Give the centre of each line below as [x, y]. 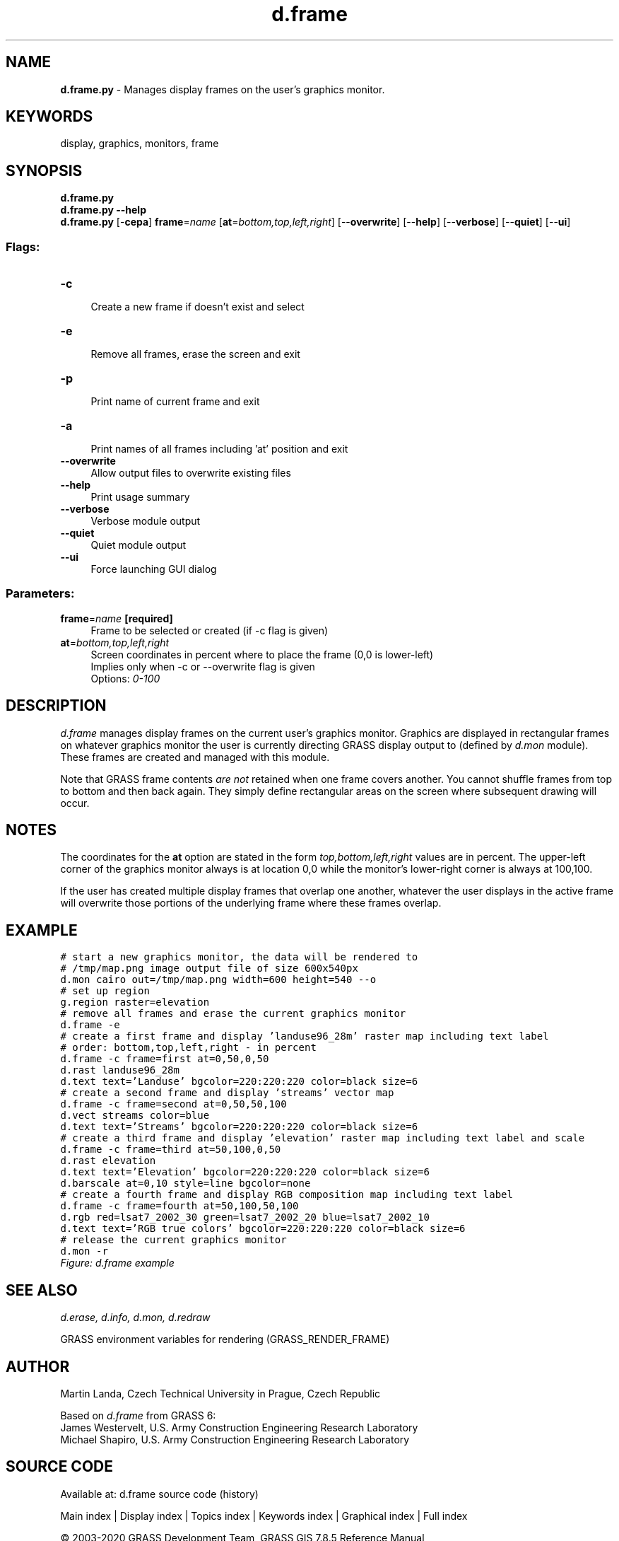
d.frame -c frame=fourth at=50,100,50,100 [179, 1206]
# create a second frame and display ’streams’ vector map [227, 1093]
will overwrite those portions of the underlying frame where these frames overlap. [251, 903]
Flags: [23, 246]
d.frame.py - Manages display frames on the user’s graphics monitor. [223, 89]
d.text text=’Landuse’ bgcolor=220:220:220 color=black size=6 [239, 1082]
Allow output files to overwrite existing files [191, 473]
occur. [75, 803]
